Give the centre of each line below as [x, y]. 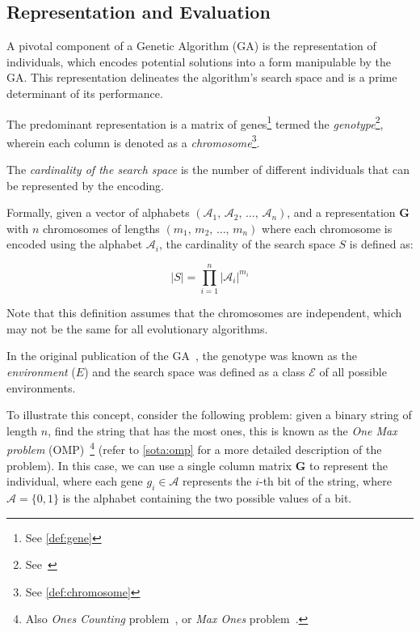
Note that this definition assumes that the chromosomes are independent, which [204, 313]
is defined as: [381, 244]
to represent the [349, 465]
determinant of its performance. [85, 93]
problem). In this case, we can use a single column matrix [149, 465]
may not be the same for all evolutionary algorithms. [137, 328]
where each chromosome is [327, 228]
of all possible [353, 371]
